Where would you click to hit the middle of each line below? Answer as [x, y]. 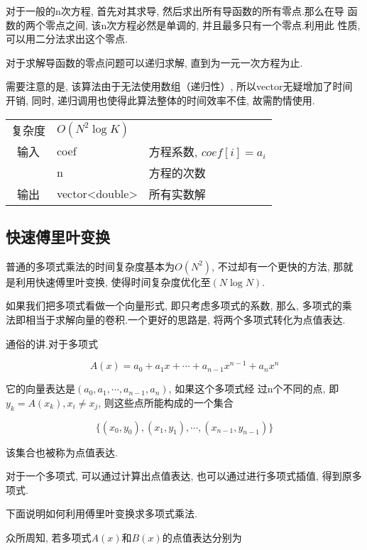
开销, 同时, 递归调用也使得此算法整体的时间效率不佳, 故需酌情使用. [160, 100]
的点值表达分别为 [202, 537]
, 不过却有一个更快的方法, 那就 [283, 266]
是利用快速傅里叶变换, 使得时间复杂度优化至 [108, 281]
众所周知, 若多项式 [49, 537]
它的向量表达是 [40, 389]
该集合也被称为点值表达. [62, 452]
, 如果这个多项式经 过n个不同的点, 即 [254, 389]
